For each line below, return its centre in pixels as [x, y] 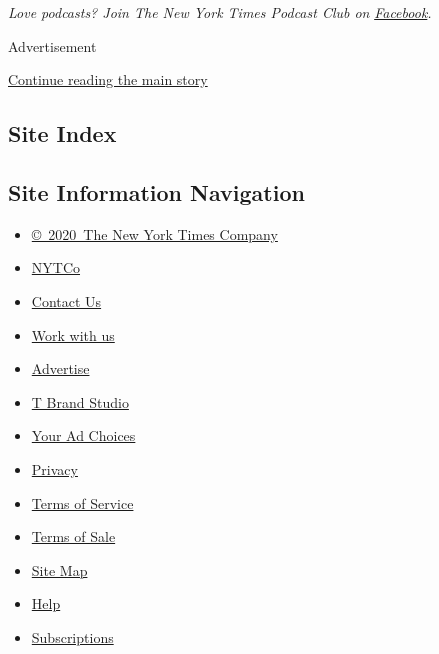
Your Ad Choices [83, 435]
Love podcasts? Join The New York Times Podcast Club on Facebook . [220, 12]
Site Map [59, 569]
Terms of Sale [73, 536]
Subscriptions [72, 636]
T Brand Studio [80, 401]
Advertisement [52, 45]
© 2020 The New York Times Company [154, 233]
